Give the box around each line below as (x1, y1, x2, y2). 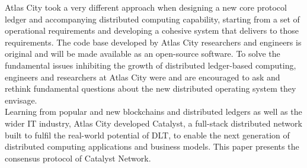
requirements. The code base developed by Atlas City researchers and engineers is (5, 35, 302, 48)
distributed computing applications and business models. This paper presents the (5, 140, 299, 153)
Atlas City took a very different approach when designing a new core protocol (5, 1, 287, 13)
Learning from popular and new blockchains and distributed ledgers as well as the (5, 105, 302, 118)
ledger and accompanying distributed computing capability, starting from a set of (5, 12, 300, 25)
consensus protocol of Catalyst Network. (5, 151, 151, 164)
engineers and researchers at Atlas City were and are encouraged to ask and (5, 70, 280, 83)
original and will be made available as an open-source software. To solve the (5, 47, 280, 60)
